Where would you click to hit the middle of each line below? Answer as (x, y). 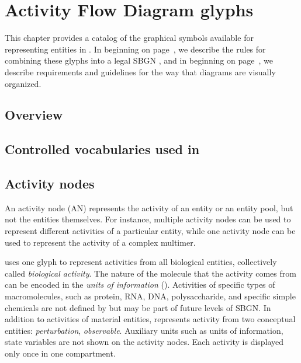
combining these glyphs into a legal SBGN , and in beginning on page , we (139, 60)
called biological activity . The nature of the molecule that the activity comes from (150, 273)
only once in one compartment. (60, 353)
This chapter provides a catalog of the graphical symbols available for (129, 38)
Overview (34, 115)
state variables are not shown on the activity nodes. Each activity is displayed (144, 342)
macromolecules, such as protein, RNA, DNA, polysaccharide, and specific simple (150, 296)
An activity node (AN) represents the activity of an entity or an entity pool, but (149, 207)
